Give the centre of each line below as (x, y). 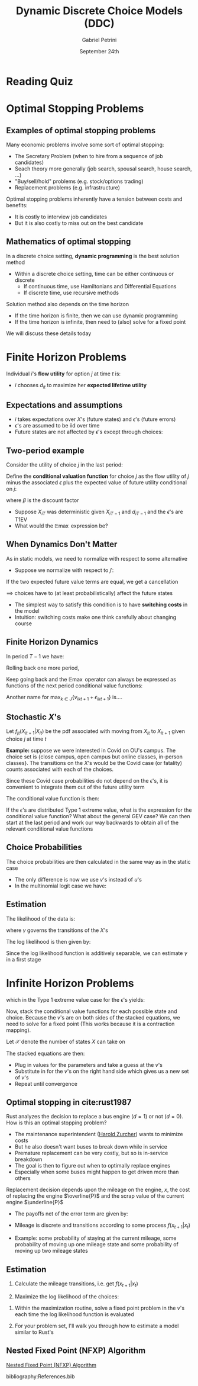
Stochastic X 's (34, 717)
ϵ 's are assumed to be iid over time (57, 426)
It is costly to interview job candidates (61, 217)
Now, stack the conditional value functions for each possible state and (92, 1011)
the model (27, 610)
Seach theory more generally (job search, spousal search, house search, (103, 168)
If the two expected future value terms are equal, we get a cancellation (92, 581)
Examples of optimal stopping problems (81, 131)
